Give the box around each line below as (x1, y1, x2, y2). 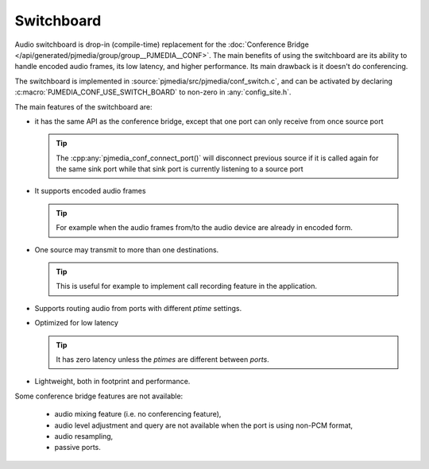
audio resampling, (54, 431, 114, 440)
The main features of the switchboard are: (14, 102, 153, 111)
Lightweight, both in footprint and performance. (34, 377, 191, 386)
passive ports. (54, 443, 101, 452)
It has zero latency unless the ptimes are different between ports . (56, 354, 269, 364)
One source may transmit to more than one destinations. (34, 244, 219, 254)
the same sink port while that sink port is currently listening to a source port (56, 164, 303, 174)
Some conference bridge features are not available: (14, 391, 184, 401)
